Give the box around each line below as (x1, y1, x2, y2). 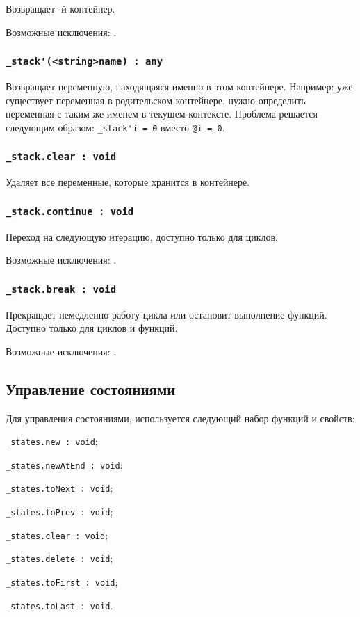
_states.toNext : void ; (6, 481, 113, 495)
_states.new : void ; (6, 434, 98, 449)
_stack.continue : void (6, 205, 134, 217)
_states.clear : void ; (6, 527, 108, 542)
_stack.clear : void (6, 151, 117, 163)
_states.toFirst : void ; (6, 575, 118, 589)
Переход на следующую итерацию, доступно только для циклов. (6, 229, 278, 243)
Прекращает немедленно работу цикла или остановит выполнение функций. (6, 307, 327, 321)
